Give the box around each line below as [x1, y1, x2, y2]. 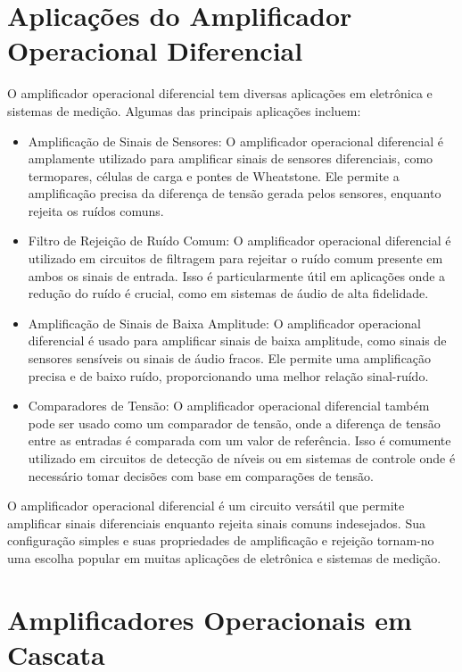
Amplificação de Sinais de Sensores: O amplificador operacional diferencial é [28, 131, 443, 150]
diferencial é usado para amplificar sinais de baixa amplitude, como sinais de [28, 331, 447, 350]
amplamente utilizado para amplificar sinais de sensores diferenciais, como [28, 149, 433, 168]
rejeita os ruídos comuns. [28, 201, 164, 220]
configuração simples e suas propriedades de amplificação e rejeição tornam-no [7, 531, 434, 550]
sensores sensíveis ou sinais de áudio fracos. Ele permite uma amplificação [28, 349, 432, 368]
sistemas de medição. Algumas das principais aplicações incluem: [7, 101, 361, 120]
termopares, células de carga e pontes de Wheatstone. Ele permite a [28, 166, 400, 185]
